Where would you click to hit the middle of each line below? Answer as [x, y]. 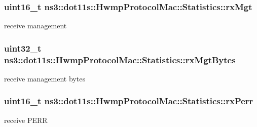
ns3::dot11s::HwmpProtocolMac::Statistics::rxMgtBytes [120, 59]
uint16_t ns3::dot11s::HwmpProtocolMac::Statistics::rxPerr [129, 101]
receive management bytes [45, 78]
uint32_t [23, 48]
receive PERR [26, 120]
